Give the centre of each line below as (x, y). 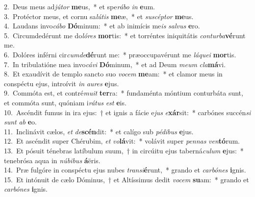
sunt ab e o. (21, 122)
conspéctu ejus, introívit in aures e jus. (62, 83)
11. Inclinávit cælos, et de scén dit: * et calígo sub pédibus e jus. (99, 131)
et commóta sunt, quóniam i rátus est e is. (65, 102)
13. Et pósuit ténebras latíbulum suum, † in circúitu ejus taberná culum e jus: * (124, 150)
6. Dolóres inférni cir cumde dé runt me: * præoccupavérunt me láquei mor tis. (120, 54)
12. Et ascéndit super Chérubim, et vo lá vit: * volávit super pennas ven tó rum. (122, 141)
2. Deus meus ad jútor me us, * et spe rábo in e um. (79, 6)
